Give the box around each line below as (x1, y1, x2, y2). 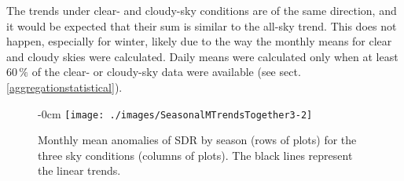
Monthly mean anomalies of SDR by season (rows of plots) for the (38, 132, 357, 148)
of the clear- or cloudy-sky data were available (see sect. (31, 63, 301, 80)
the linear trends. (38, 162, 121, 179)
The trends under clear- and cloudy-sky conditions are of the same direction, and (6, 2, 397, 18)
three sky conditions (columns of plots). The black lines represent (38, 147, 353, 163)
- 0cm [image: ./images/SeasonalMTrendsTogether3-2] (38, 105, 313, 121)
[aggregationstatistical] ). (6, 78, 123, 95)
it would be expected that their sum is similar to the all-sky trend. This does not (6, 17, 397, 34)
